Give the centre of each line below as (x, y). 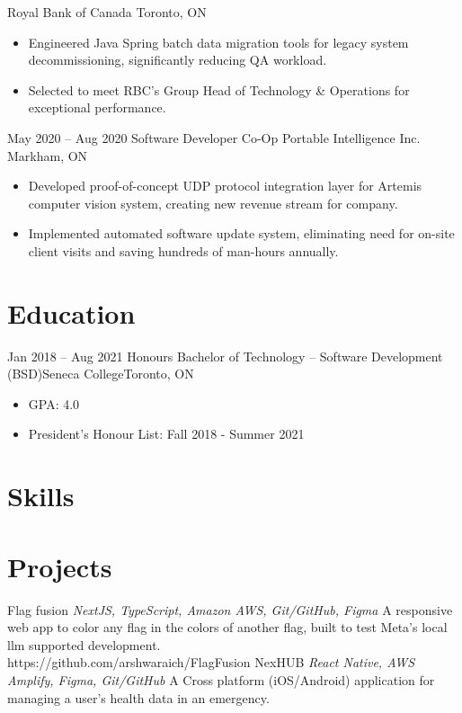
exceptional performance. (97, 107)
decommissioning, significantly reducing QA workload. (178, 60)
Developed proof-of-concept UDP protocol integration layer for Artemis (225, 186)
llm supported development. (84, 644)
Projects (60, 566)
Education (71, 312)
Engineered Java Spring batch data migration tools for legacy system (218, 42)
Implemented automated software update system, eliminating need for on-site (241, 233)
